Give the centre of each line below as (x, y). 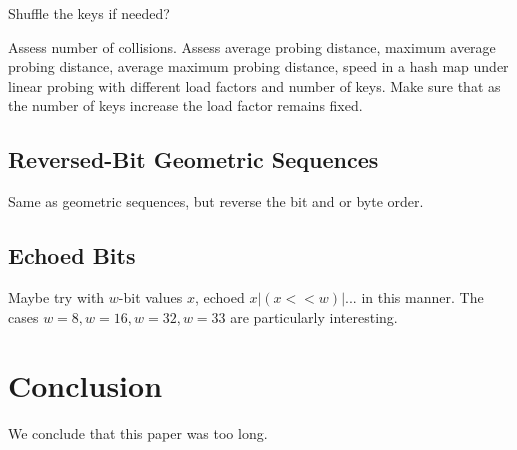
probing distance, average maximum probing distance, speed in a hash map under (258, 66)
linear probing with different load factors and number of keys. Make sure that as (254, 85)
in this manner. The (422, 296)
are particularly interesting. (314, 316)
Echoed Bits (72, 255)
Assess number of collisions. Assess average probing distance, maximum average (252, 46)
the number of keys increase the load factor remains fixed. (185, 105)
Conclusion (85, 385)
